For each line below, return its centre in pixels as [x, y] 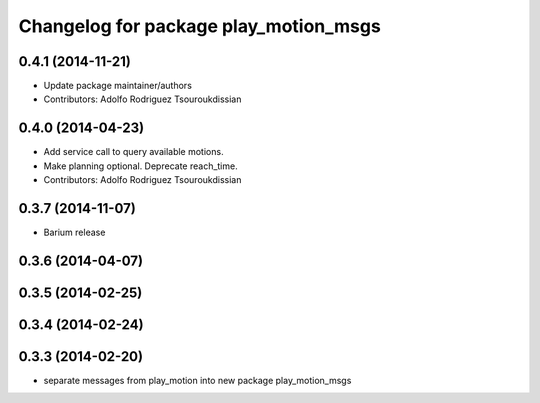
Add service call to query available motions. [133, 152]
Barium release [74, 232]
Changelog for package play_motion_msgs [200, 26]
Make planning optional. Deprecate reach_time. [141, 166]
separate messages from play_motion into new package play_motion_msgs [197, 380]
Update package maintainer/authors [117, 86]
